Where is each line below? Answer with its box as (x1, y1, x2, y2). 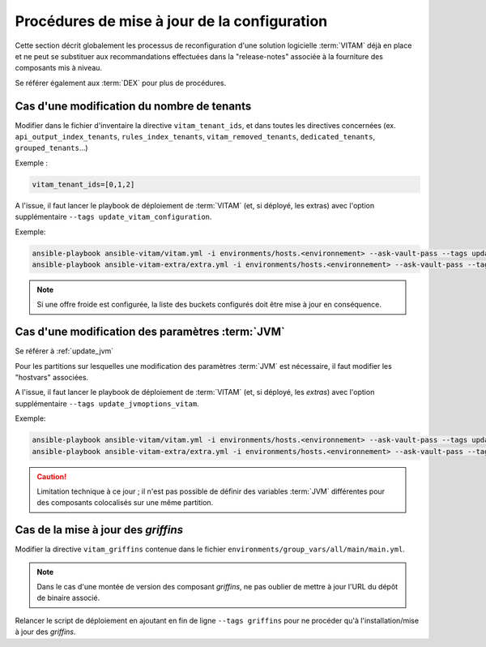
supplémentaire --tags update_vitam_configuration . (15, 212, 212, 222)
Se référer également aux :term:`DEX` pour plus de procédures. (15, 78, 227, 88)
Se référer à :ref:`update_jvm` (15, 346, 114, 356)
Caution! (36, 471, 67, 482)
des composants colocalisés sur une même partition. (36, 498, 214, 508)
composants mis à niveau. (15, 63, 103, 73)
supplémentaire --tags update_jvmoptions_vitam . (15, 398, 200, 409)
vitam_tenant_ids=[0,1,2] (32, 179, 135, 189)
